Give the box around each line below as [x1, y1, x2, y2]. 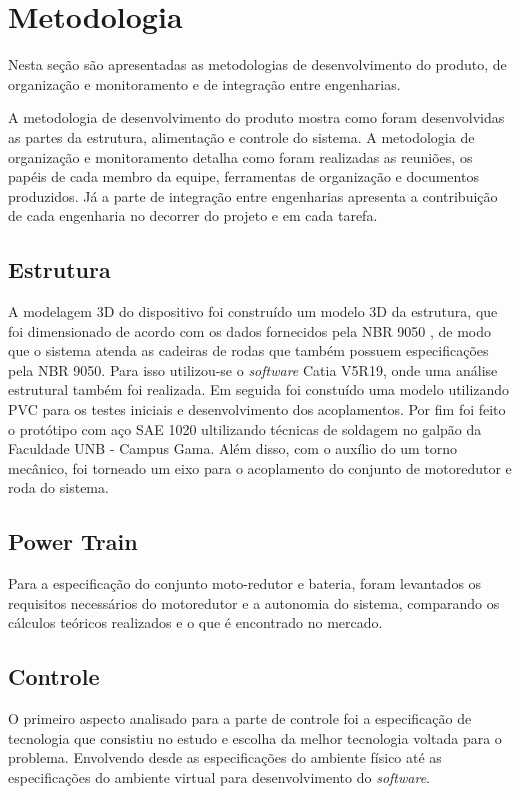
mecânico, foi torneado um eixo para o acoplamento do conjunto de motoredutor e [8, 457, 512, 478]
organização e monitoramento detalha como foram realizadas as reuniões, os [8, 146, 473, 167]
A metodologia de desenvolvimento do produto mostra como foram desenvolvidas [8, 107, 505, 128]
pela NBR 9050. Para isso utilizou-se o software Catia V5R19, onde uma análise [8, 359, 498, 380]
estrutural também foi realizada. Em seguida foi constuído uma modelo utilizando [8, 379, 510, 400]
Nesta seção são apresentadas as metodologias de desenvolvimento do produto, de [8, 54, 507, 75]
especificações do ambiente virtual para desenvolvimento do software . [8, 766, 430, 787]
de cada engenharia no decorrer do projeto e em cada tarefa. [8, 205, 378, 226]
